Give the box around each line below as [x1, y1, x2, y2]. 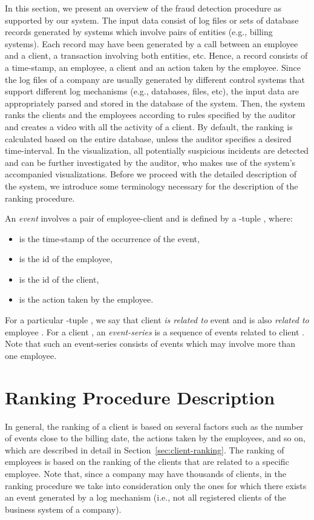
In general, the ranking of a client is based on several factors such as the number [5, 420, 304, 432]
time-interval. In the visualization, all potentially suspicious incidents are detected [5, 144, 309, 157]
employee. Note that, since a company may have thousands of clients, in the [5, 467, 286, 479]
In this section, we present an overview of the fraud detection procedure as [5, 2, 282, 14]
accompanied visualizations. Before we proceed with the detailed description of [5, 168, 296, 180]
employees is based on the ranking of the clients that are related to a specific [5, 455, 289, 468]
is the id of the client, [19, 272, 99, 285]
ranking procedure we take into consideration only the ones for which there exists [5, 479, 307, 492]
